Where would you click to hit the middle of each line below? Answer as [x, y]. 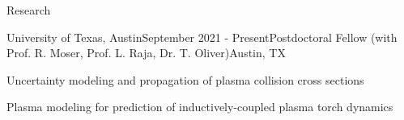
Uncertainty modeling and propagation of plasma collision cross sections [185, 79]
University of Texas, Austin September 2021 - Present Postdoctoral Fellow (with [202, 37]
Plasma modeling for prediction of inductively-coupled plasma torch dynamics [200, 107]
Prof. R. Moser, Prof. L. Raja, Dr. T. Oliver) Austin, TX [146, 53]
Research [29, 10]
